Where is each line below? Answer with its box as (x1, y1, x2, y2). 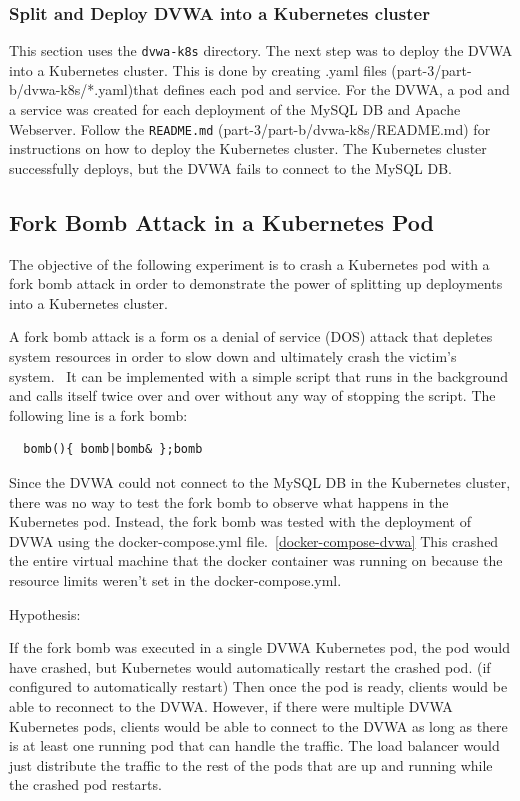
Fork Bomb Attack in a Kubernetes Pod (9, 206, 435, 237)
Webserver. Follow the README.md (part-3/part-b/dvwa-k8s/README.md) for (9, 118, 491, 139)
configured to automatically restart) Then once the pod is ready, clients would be (9, 676, 508, 697)
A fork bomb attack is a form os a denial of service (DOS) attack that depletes (9, 326, 493, 347)
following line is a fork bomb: (9, 404, 188, 425)
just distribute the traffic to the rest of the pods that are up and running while (9, 754, 493, 775)
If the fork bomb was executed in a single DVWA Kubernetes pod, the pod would (9, 637, 511, 658)
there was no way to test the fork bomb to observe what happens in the (9, 491, 449, 512)
